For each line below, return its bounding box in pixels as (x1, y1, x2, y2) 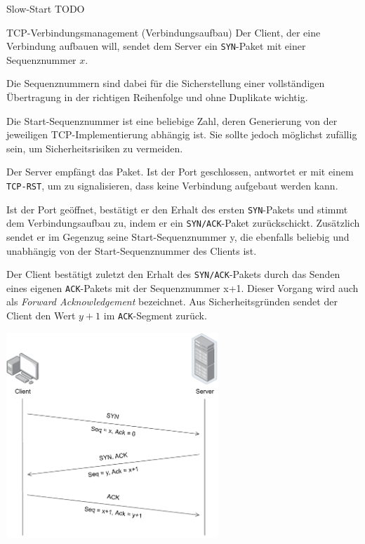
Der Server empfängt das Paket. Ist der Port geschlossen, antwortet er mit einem (6, 164, 354, 179)
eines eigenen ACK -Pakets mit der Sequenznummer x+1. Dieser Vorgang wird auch (6, 280, 359, 295)
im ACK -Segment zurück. (103, 308, 207, 323)
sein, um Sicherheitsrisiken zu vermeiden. (6, 140, 183, 155)
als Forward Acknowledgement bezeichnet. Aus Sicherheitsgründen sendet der (6, 294, 338, 309)
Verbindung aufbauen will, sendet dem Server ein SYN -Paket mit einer (6, 39, 306, 53)
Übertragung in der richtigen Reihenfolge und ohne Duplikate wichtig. (6, 90, 308, 105)
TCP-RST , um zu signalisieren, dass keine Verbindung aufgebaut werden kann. (6, 178, 338, 192)
